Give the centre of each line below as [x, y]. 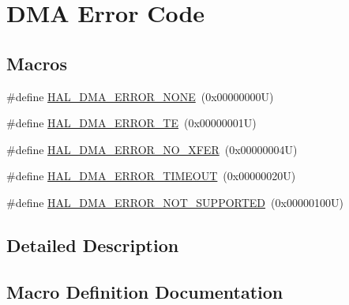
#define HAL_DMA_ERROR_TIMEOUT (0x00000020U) [151, 176]
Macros [37, 63]
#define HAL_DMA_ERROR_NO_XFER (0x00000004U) [152, 149]
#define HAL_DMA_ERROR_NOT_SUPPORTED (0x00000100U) [175, 202]
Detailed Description [93, 245]
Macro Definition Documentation [145, 291]
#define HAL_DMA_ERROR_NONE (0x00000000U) [140, 96]
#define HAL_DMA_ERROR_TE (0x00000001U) [131, 123]
